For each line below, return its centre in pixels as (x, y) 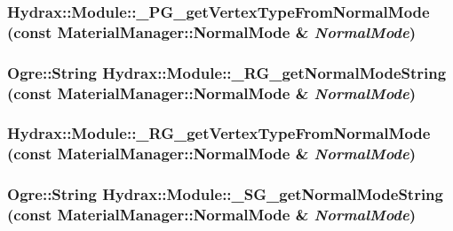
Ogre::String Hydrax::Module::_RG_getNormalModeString (227, 72)
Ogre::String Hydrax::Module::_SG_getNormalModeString (225, 194)
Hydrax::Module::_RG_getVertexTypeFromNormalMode (219, 133)
